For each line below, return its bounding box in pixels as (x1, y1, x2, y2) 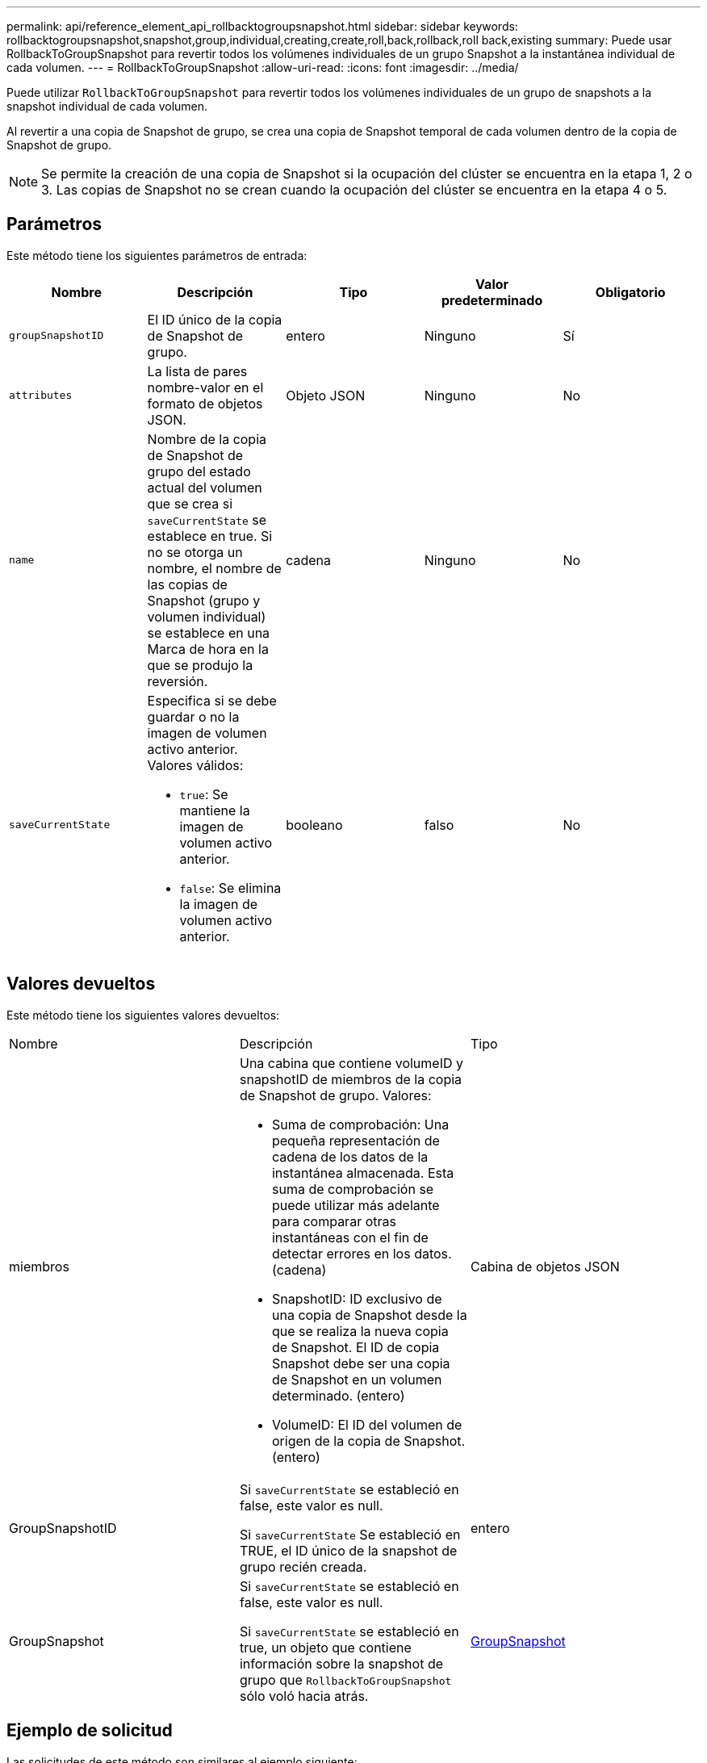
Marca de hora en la (147, 640, 269, 657)
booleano (286, 816, 343, 833)
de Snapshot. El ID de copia (271, 1338, 440, 1355)
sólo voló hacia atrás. (239, 1687, 369, 1704)
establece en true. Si (147, 527, 273, 544)
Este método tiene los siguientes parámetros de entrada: (6, 248, 307, 262)
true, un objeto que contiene (239, 1639, 412, 1656)
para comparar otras (271, 1212, 396, 1229)
